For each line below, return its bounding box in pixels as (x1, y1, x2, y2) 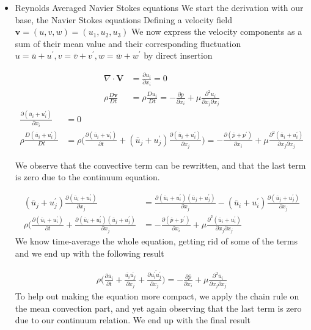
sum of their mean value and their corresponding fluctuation (15, 37, 241, 50)
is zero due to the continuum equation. (15, 170, 160, 183)
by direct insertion (144, 49, 213, 62)
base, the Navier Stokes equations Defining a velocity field (15, 13, 232, 26)
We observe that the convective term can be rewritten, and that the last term (15, 158, 306, 171)
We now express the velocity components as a (131, 25, 302, 38)
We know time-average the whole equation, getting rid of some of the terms (15, 235, 298, 248)
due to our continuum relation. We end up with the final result (15, 313, 251, 326)
